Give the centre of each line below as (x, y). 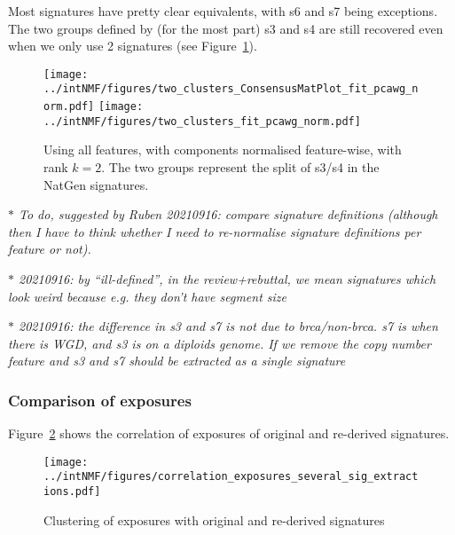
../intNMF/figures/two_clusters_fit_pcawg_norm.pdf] (202, 121)
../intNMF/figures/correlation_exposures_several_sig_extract (231, 477)
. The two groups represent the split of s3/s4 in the (240, 167)
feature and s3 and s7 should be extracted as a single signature (177, 361)
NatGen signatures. (96, 184)
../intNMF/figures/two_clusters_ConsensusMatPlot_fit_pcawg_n (231, 89)
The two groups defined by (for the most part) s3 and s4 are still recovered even (226, 28)
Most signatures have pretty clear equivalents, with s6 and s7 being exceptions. (223, 11)
